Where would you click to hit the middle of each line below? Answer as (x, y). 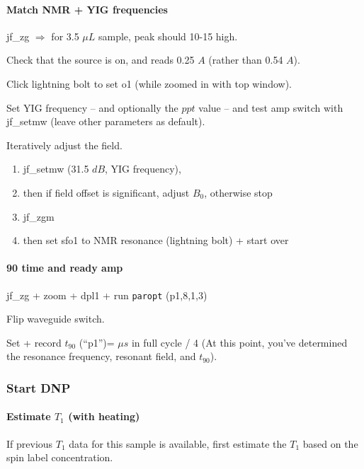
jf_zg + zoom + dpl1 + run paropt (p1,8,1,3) (107, 295)
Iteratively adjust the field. (64, 145)
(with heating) (104, 416)
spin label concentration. (60, 457)
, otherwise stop (238, 192)
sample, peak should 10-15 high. (168, 36)
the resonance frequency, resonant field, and (101, 356)
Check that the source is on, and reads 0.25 (101, 60)
